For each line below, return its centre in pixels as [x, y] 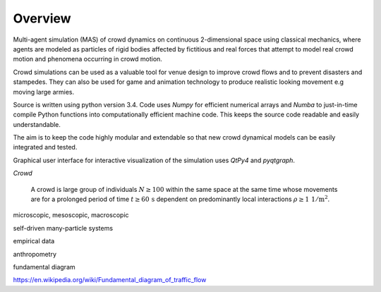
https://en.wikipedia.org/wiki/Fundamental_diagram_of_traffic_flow [110, 280]
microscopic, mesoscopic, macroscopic [71, 215]
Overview [42, 18]
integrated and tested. [45, 147]
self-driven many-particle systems [63, 228]
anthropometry [35, 254]
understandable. [37, 124]
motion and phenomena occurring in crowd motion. [87, 59]
